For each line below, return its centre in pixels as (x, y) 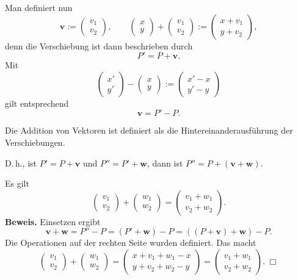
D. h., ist (21, 163)
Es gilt (17, 183)
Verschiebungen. (35, 142)
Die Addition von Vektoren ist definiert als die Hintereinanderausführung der (149, 130)
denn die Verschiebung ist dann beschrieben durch (99, 45)
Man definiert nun (39, 7)
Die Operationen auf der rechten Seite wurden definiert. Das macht (131, 242)
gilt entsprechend (37, 103)
